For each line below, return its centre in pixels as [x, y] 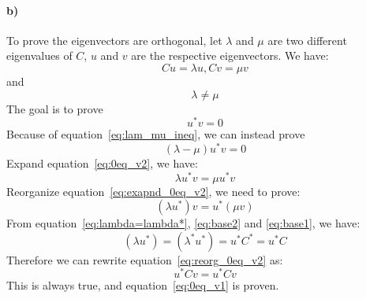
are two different [307, 40]
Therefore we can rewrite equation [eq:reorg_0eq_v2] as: [145, 259]
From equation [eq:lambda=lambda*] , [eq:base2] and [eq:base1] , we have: [183, 223]
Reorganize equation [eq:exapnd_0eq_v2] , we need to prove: [153, 191]
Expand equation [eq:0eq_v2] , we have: [102, 162]
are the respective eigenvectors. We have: [230, 55]
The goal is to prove [55, 108]
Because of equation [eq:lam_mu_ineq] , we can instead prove [156, 134]
